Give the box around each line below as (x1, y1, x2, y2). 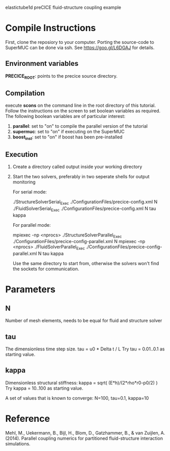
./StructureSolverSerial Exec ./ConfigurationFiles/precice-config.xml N (12, 199, 158, 206)
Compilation (5, 89, 45, 98)
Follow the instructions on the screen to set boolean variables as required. (5, 108, 161, 114)
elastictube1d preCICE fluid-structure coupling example (5, 5, 121, 10)
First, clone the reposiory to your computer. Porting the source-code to (5, 39, 154, 45)
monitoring (12, 179, 36, 185)
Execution (5, 150, 38, 159)
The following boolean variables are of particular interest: (5, 113, 126, 120)
